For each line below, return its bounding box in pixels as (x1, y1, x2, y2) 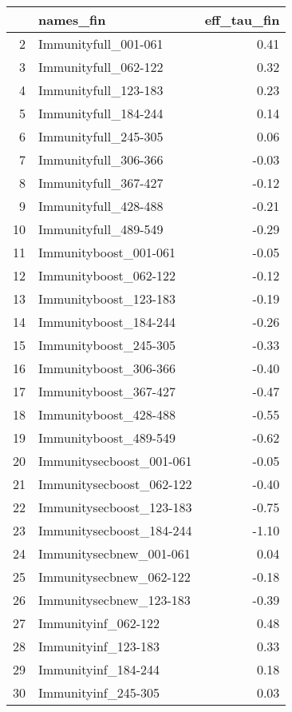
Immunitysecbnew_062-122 (38, 567, 191, 586)
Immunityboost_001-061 (38, 243, 176, 261)
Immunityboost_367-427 (38, 382, 176, 400)
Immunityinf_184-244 (38, 660, 160, 678)
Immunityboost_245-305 (38, 336, 176, 354)
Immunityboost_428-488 (38, 405, 176, 424)
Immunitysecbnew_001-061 (38, 544, 191, 563)
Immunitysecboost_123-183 (38, 498, 192, 516)
